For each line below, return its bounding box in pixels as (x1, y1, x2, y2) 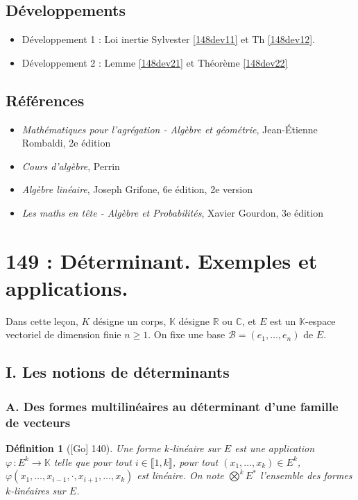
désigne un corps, (93, 313, 167, 328)
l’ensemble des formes (259, 468, 352, 483)
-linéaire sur (169, 440, 221, 455)
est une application (235, 440, 315, 455)
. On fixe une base (148, 327, 225, 342)
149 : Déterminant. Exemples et (6, 246, 318, 274)
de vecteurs (6, 413, 71, 431)
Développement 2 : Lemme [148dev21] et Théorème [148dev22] (22, 55, 288, 69)
